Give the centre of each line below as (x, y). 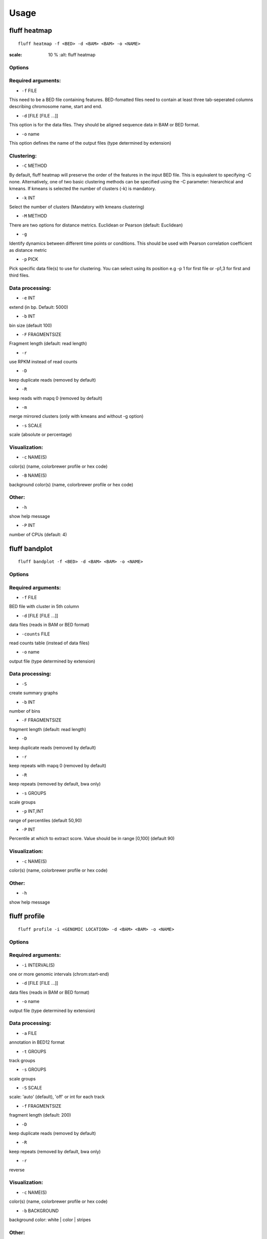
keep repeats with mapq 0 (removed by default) (58, 766)
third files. (19, 276)
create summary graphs (34, 693)
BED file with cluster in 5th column (44, 607)
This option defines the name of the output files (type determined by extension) (90, 143)
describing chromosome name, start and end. (56, 107)
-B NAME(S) (34, 475)
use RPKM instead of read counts (43, 362)
